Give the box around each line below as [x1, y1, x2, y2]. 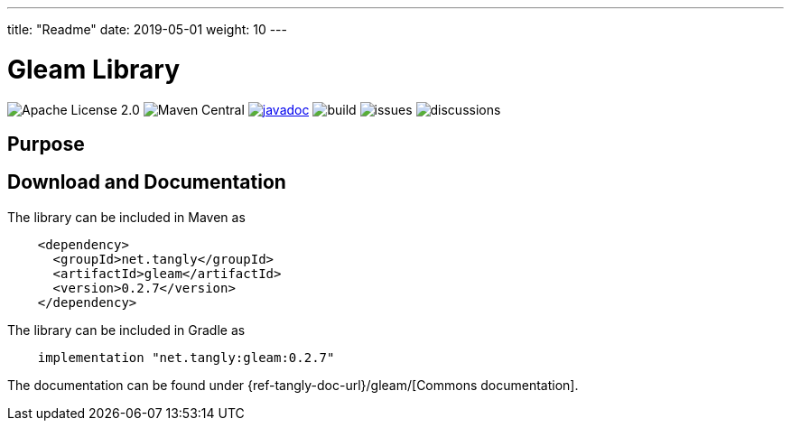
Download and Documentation [7, 171, 286, 194]
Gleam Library [7, 53, 181, 85]
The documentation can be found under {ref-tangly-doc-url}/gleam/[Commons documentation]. [7, 377, 579, 393]
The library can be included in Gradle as [7, 321, 246, 338]
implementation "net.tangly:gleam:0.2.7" [37, 349, 335, 365]
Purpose [7, 132, 85, 155]
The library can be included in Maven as [7, 209, 246, 225]
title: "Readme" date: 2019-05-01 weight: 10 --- [7, 22, 288, 37]
